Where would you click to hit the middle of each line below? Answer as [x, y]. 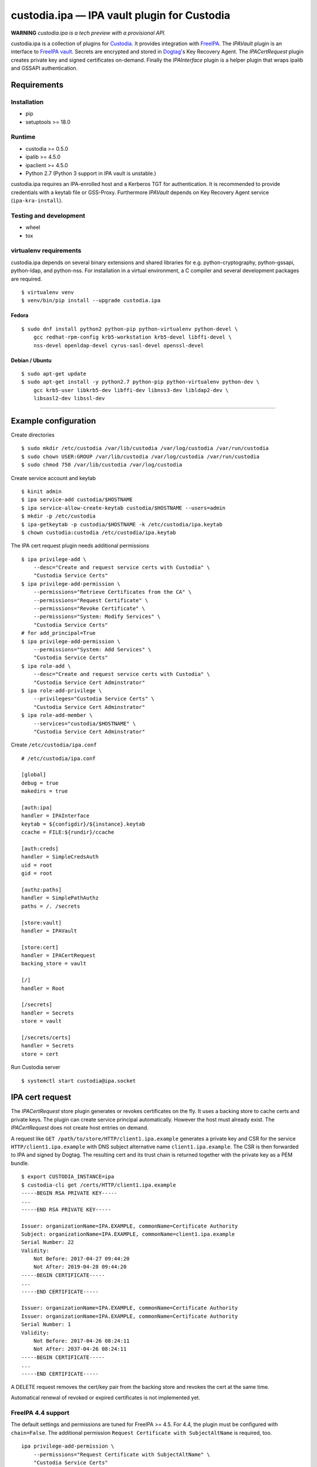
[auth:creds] [40, 849]
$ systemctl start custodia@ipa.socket [79, 1081]
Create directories [33, 435]
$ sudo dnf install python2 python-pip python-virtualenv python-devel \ [130, 329]
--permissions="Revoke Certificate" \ [89, 609]
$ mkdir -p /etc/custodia [59, 516]
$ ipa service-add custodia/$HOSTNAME [77, 500]
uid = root [37, 865]
